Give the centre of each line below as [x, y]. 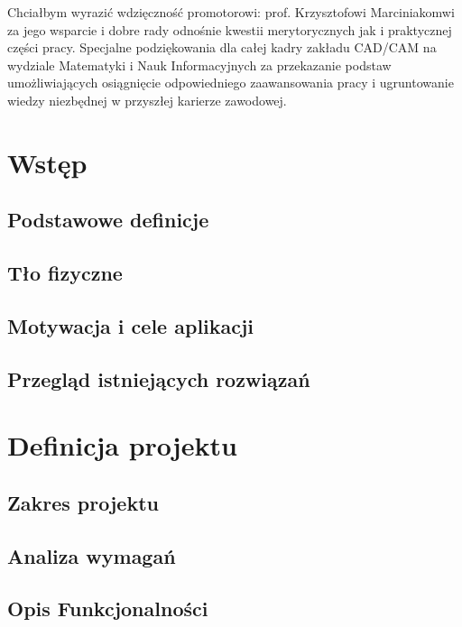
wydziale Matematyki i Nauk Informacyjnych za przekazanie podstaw [199, 65]
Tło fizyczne [65, 273]
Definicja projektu [122, 445]
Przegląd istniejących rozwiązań [159, 378]
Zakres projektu [83, 502]
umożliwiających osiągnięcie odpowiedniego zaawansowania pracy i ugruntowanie [231, 83]
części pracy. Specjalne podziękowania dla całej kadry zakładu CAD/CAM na [222, 47]
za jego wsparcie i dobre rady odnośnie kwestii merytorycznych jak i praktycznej [230, 29]
